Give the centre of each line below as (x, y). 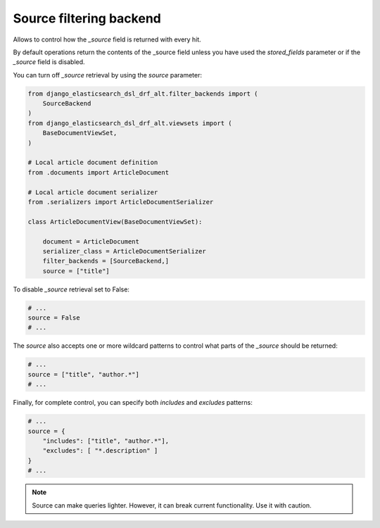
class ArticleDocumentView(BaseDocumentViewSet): (115, 221)
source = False (54, 318)
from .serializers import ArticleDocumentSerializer (121, 202)
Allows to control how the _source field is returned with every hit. (107, 39)
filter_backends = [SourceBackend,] (106, 261)
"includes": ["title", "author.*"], (106, 441)
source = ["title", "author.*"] (84, 374)
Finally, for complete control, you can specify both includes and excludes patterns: (133, 403)
